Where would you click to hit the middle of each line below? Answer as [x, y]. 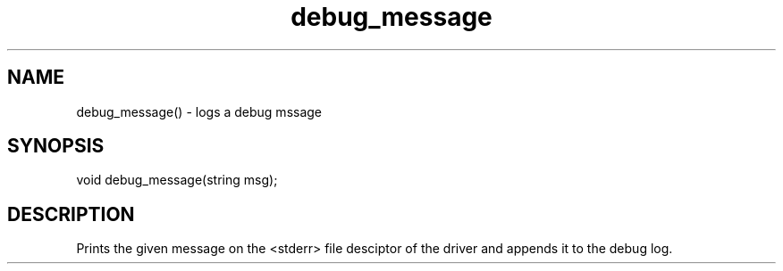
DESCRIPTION [71, 214]
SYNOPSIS [56, 146]
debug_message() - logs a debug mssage [199, 111]
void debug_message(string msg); [177, 180]
